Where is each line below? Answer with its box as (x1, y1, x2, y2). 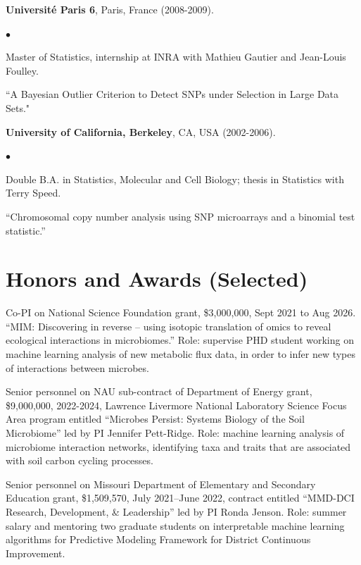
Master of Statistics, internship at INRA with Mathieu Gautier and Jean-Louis (6, 49, 346, 64)
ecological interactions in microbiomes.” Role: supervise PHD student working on (6, 333, 354, 347)
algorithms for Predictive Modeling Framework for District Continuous (6, 532, 311, 547)
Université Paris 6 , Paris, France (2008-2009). (6, 2, 214, 16)
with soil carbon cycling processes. (6, 453, 153, 468)
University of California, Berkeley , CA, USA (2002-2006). (6, 124, 276, 139)
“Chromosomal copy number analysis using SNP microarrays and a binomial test (6, 209, 355, 223)
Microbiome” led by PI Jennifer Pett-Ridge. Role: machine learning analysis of (6, 426, 345, 440)
